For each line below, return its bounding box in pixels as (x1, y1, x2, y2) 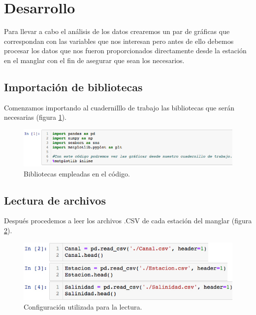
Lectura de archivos (4, 192, 106, 208)
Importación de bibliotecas (4, 79, 143, 94)
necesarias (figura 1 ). (4, 112, 67, 122)
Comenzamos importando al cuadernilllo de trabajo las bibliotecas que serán (4, 102, 234, 112)
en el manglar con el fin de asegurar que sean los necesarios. (4, 55, 185, 65)
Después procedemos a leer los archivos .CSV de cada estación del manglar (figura (4, 215, 252, 226)
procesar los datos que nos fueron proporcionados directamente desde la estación (4, 45, 247, 56)
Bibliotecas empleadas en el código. (24, 168, 130, 178)
